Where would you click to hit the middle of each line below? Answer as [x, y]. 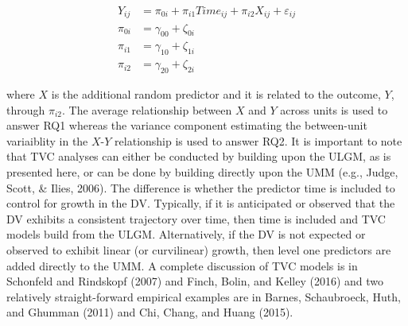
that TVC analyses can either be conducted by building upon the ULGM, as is [199, 156]
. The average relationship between [147, 109]
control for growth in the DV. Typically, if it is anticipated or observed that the [201, 203]
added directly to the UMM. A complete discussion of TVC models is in [182, 265]
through [26, 109]
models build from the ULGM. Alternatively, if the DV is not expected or [186, 234]
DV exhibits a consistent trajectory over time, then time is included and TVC [196, 218]
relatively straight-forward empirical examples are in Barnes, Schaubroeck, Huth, [204, 296]
